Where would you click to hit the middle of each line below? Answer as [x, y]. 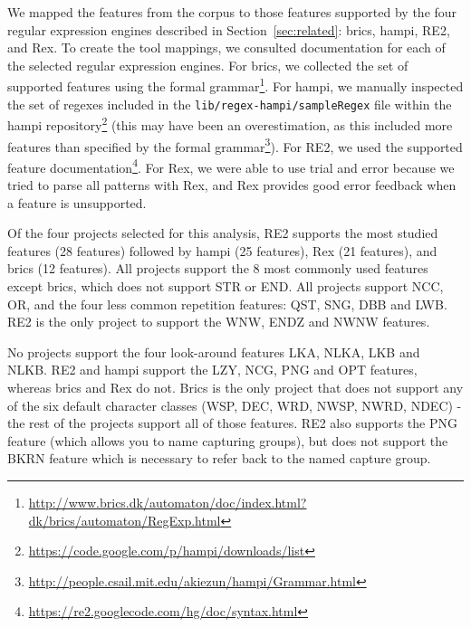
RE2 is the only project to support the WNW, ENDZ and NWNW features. [219, 322]
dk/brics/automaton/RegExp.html [125, 520]
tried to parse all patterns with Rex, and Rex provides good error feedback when [232, 185]
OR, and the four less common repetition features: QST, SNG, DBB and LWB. [227, 304]
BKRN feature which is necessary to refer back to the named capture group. [219, 458]
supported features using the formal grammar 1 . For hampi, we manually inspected [235, 85]
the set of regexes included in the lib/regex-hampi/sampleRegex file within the [230, 104]
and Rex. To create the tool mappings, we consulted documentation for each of [226, 47]
